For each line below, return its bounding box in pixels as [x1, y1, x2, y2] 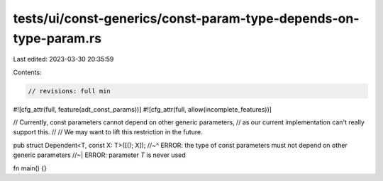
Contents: [13, 68, 42, 76]
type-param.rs [13, 30, 102, 46]
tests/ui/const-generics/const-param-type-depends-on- [13, 11, 360, 26]
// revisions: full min [28, 87, 111, 95]
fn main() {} [13, 163, 48, 173]
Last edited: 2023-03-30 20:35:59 [13, 55, 114, 64]
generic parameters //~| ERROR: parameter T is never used [13, 151, 186, 159]
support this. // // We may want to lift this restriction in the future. [13, 128, 203, 136]
